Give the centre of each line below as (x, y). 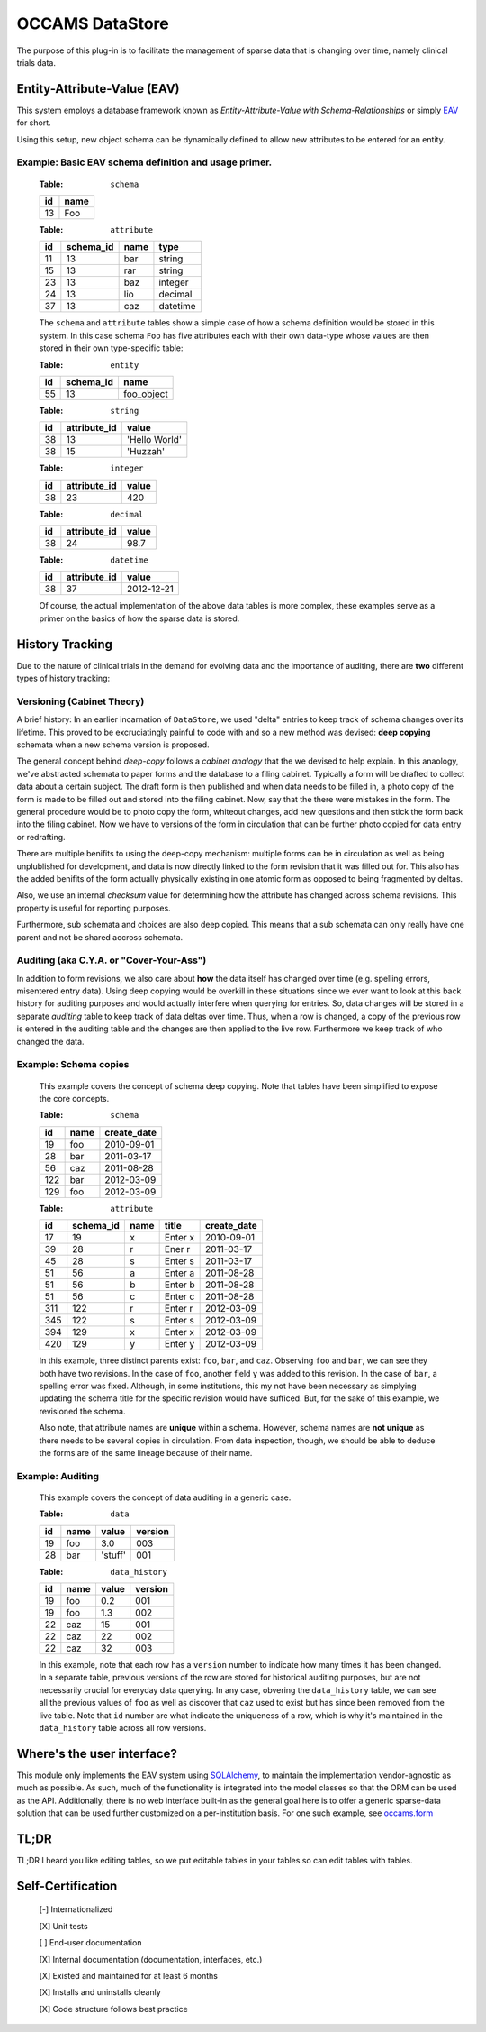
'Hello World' (154, 440)
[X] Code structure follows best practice (113, 2009)
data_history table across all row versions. (123, 1727)
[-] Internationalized (76, 1909)
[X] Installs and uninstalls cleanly (100, 1992)
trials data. (36, 62)
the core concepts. (74, 1098)
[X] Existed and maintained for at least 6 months (128, 1975)
